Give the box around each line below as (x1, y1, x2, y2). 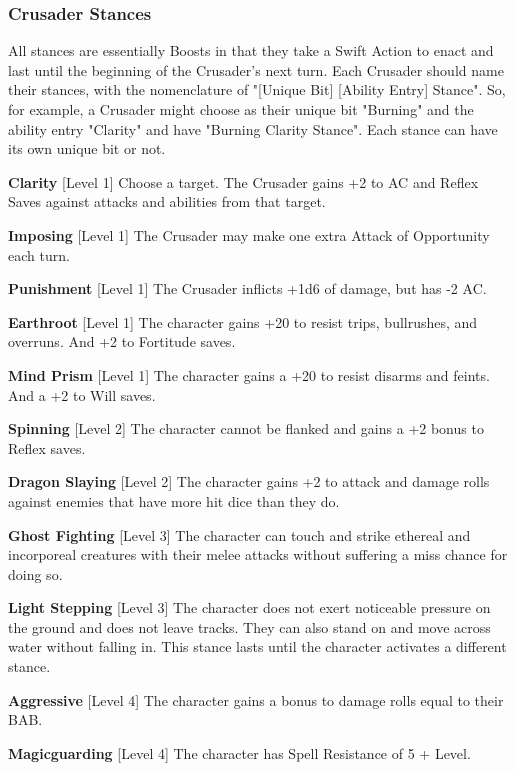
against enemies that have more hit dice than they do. (8, 490, 340, 511)
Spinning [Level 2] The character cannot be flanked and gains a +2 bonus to (8, 418, 484, 439)
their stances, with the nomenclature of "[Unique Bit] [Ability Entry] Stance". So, (8, 79, 506, 100)
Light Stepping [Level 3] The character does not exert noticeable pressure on (8, 597, 491, 618)
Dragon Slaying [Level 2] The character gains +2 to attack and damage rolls (8, 471, 490, 492)
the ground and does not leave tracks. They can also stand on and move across (8, 616, 491, 637)
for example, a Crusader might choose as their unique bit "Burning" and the (8, 99, 474, 119)
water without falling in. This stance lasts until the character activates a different (8, 636, 507, 657)
